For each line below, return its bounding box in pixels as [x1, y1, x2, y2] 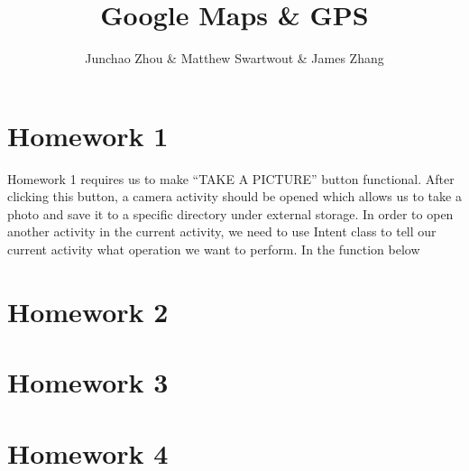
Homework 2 [7, 292, 169, 329]
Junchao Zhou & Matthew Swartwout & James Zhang [85, 49, 384, 68]
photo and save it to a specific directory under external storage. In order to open [7, 204, 454, 223]
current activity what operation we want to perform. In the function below [7, 240, 420, 259]
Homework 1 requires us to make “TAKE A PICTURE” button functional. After [7, 169, 455, 188]
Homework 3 [7, 364, 169, 401]
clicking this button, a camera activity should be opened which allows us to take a [7, 187, 462, 206]
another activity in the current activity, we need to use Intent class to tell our [7, 222, 437, 241]
